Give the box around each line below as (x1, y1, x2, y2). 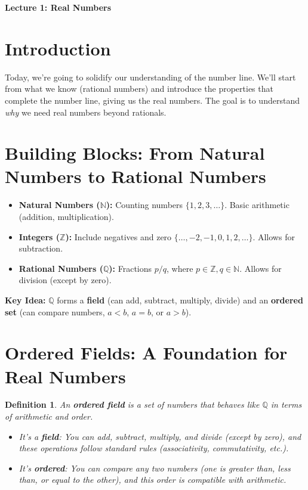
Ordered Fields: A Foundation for (5, 340, 288, 365)
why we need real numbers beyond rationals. (5, 106, 167, 118)
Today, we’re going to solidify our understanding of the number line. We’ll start (5, 70, 296, 83)
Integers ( (19, 230, 60, 243)
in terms (270, 398, 302, 411)
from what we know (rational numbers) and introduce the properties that (5, 82, 273, 95)
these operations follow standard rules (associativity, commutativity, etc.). (19, 442, 289, 454)
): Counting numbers (106, 199, 183, 211)
